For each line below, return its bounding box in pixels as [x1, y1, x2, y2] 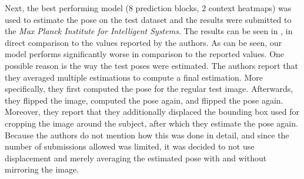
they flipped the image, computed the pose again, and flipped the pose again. [5, 94, 283, 106]
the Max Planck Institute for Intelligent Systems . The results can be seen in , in [5, 25, 293, 37]
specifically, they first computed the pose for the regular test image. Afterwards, [5, 82, 293, 95]
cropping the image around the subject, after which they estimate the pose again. [5, 117, 298, 129]
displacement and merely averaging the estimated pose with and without [5, 151, 267, 164]
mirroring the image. [5, 163, 79, 175]
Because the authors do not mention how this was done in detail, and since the [5, 128, 289, 141]
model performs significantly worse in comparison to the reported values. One [5, 48, 285, 60]
